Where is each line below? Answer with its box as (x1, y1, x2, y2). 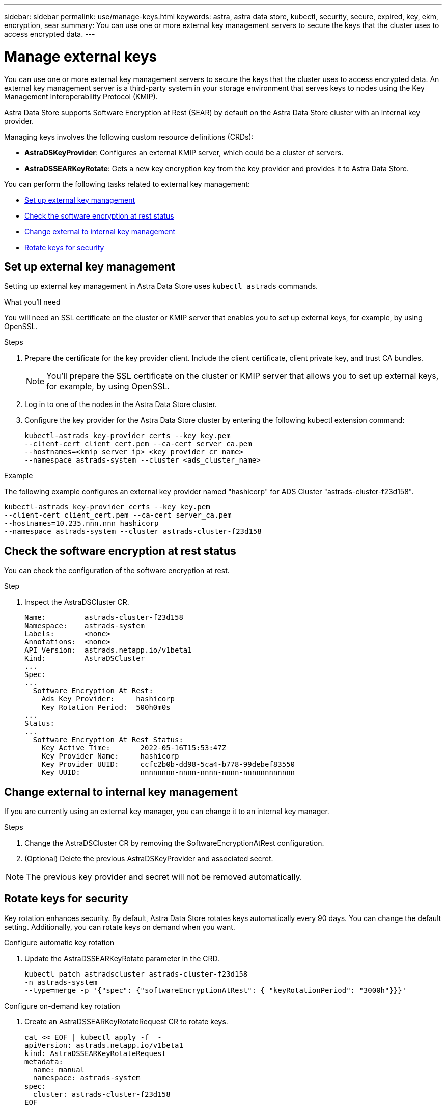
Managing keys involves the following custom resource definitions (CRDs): (4, 132, 254, 141)
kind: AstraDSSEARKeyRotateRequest (24, 1049, 166, 1058)
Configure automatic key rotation (4, 938, 115, 947)
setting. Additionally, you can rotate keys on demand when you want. (4, 922, 235, 931)
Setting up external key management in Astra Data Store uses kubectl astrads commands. (4, 282, 318, 291)
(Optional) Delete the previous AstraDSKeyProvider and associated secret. (24, 854, 273, 863)
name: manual (33, 1065, 85, 1074)
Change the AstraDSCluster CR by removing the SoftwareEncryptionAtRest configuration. (24, 838, 324, 848)
